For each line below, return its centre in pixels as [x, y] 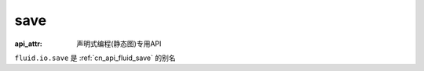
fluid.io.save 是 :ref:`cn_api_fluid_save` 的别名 [95, 58]
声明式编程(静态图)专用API [119, 44]
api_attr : [29, 44]
